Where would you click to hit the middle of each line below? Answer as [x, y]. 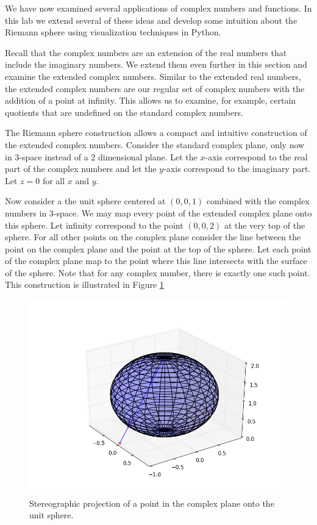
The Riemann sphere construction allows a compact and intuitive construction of [156, 133]
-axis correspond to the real [256, 156]
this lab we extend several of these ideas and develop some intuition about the [151, 20]
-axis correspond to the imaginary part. [237, 169]
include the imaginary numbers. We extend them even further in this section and [156, 64]
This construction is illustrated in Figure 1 [84, 284]
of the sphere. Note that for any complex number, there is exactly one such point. [158, 272]
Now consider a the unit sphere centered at [85, 201]
